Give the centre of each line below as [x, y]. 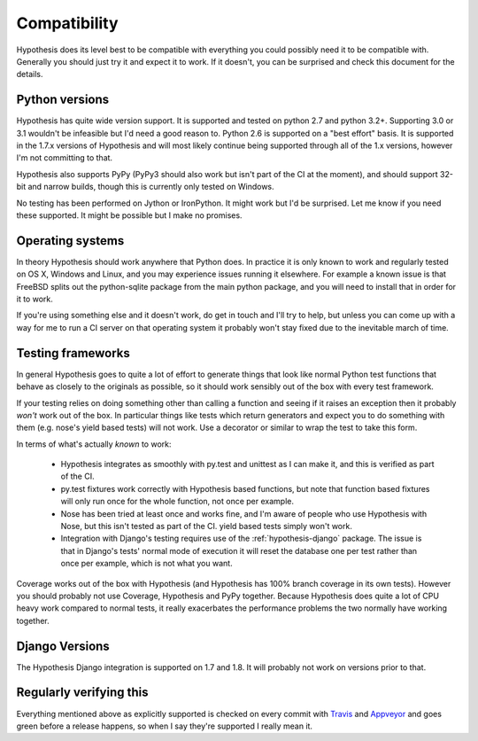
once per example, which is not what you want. [147, 564]
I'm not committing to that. [65, 158]
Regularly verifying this [83, 693]
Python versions [63, 100]
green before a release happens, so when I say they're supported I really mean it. [165, 726]
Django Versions [63, 646]
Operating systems [70, 241]
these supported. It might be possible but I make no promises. [129, 215]
